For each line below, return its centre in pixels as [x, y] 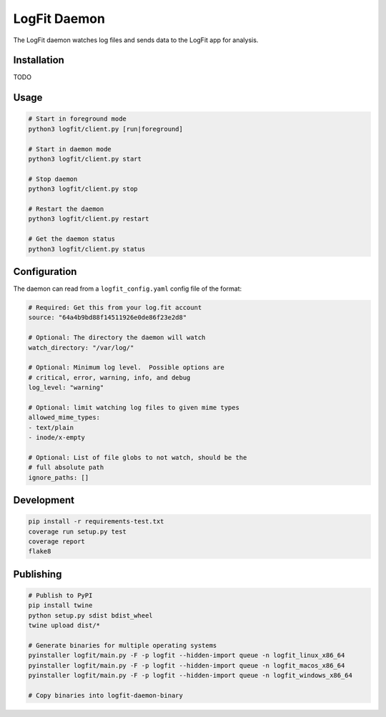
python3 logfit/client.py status [87, 249]
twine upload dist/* [64, 626]
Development [44, 500]
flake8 [40, 551]
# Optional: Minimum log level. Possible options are [126, 367]
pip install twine [60, 606]
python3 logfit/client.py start [85, 159]
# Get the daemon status [72, 239]
